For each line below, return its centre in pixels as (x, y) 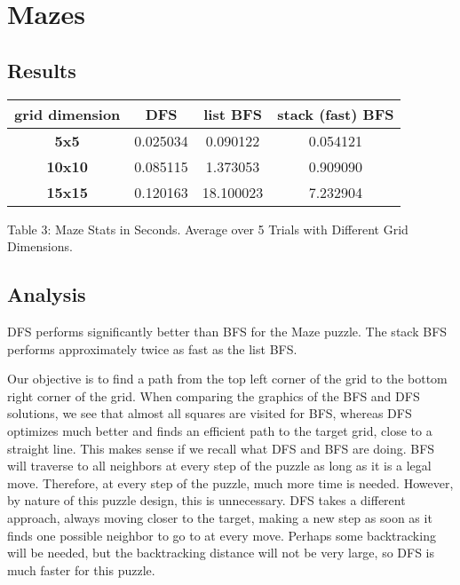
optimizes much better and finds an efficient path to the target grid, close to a (220, 430)
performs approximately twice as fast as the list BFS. (152, 348)
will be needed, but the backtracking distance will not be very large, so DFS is (221, 553)
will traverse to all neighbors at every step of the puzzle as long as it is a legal (219, 466)
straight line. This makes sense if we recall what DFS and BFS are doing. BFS (221, 448)
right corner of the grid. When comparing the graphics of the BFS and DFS (214, 395)
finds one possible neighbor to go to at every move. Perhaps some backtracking (222, 535)
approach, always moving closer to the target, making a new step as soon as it (220, 517)
